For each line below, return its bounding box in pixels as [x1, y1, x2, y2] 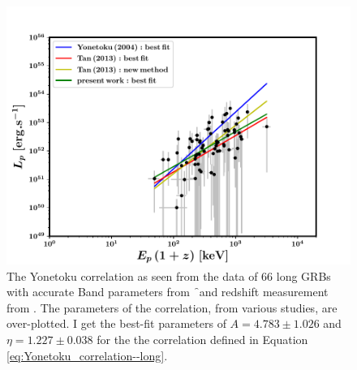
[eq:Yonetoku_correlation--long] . [6, 346, 168, 364]
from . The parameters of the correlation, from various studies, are [6, 299, 338, 316]
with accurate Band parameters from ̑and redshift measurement [6, 283, 329, 300]
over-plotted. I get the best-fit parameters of [6, 315, 226, 332]
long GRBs [276, 267, 331, 284]
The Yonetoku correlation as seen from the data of [6, 267, 258, 284]
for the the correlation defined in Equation [97, 330, 308, 347]
